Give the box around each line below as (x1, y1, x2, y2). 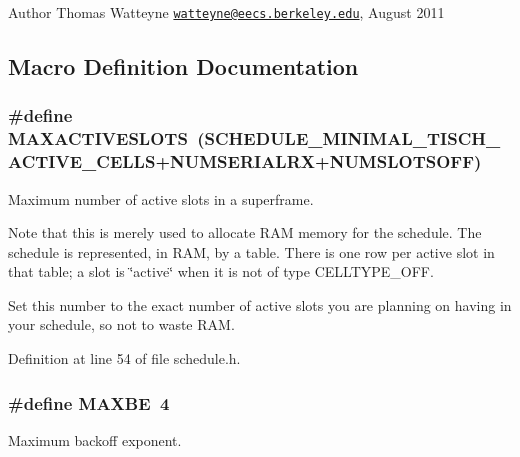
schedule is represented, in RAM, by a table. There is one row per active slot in (8, 241, 495, 262)
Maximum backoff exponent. (8, 429, 182, 450)
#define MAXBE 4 (8, 390, 170, 415)
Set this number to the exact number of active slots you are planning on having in (8, 294, 512, 315)
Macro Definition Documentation (8, 51, 359, 82)
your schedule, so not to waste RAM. (8, 314, 235, 335)
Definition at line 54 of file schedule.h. (8, 348, 241, 369)
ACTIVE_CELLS (8, 149, 156, 174)
